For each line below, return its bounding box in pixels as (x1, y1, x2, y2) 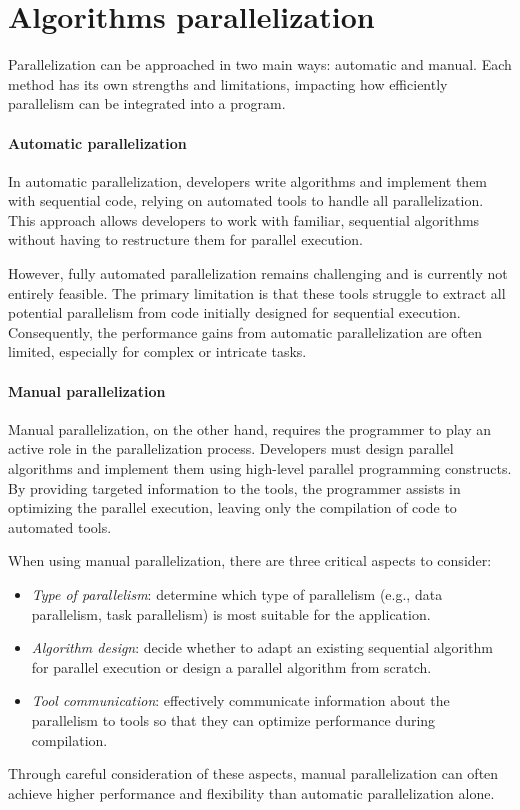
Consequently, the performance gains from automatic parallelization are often (8, 321, 483, 342)
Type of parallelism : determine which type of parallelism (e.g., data (31, 584, 443, 604)
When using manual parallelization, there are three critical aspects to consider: (8, 550, 492, 571)
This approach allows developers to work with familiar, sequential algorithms (8, 209, 480, 230)
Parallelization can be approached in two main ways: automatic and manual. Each (8, 54, 512, 75)
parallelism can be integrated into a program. (8, 93, 286, 114)
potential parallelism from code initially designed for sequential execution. (8, 302, 461, 323)
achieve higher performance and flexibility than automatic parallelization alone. (8, 782, 495, 803)
